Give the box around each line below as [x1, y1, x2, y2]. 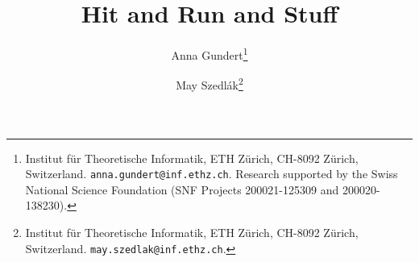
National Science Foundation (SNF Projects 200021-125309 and [25, 181, 339, 198]
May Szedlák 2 [176, 74, 243, 94]
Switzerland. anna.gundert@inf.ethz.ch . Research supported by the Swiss [25, 165, 398, 182]
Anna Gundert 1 [171, 44, 248, 63]
